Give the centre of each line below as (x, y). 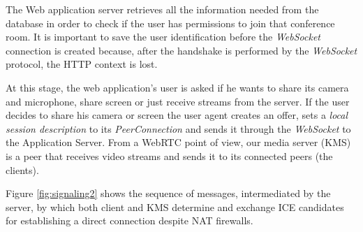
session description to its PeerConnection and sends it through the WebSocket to (178, 128)
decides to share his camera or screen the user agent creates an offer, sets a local (177, 115)
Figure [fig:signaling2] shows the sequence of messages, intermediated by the (168, 193)
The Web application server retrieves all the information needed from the (162, 9)
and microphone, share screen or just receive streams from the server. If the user (178, 101)
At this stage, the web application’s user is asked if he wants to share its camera (177, 87)
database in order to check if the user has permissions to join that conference (170, 23)
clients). (22, 169)
